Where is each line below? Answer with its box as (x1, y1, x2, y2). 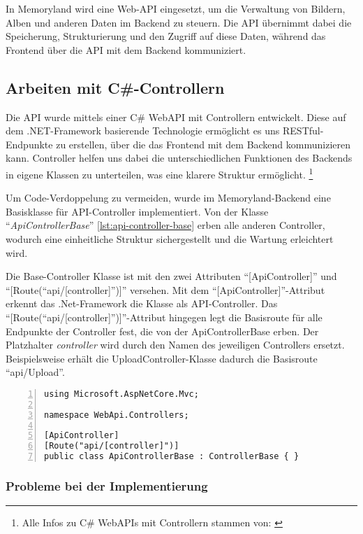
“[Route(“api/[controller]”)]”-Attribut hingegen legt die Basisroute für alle (6, 309, 323, 324)
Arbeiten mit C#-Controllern (6, 76, 225, 98)
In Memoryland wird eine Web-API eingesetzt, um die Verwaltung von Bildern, (6, 1, 346, 15)
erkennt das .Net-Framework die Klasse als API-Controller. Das (6, 296, 278, 311)
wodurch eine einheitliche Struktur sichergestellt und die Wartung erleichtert (6, 231, 334, 246)
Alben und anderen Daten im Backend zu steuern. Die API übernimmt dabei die (6, 15, 352, 29)
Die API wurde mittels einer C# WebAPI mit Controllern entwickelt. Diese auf (6, 109, 346, 124)
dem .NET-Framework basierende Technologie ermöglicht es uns (6, 123, 280, 138)
